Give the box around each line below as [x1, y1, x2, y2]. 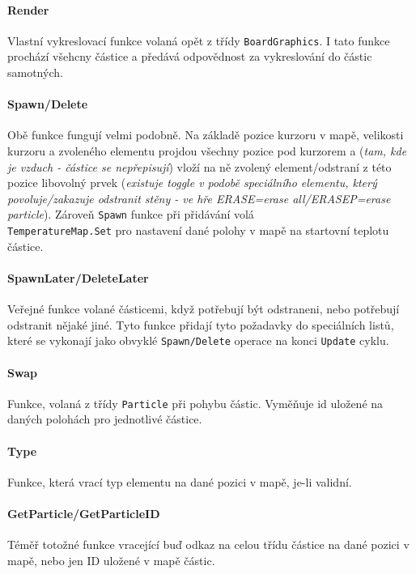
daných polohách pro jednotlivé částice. [7, 410, 202, 427]
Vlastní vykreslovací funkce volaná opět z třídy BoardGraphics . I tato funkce [7, 32, 390, 49]
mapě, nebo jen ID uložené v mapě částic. [7, 551, 215, 568]
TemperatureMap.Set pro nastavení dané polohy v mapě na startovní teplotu [7, 222, 389, 239]
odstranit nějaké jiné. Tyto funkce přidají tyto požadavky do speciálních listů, [7, 316, 394, 333]
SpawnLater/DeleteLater [7, 269, 149, 286]
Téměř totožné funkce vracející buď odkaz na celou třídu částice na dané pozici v [7, 536, 410, 553]
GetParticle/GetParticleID [7, 504, 160, 521]
